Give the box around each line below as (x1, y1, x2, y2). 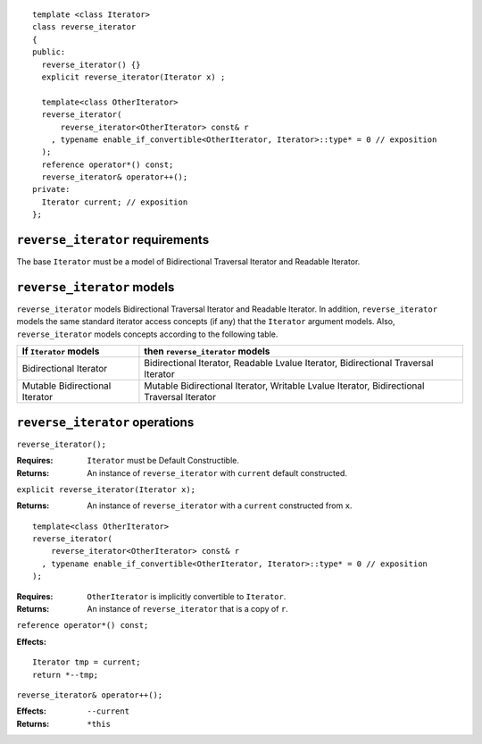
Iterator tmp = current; (32, 657, 141, 667)
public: (32, 47, 66, 57)
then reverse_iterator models (144, 345, 270, 357)
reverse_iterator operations (16, 414, 195, 430)
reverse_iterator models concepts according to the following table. (16, 329, 278, 339)
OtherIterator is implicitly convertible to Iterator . (87, 590, 287, 602)
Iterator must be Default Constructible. (87, 456, 240, 466)
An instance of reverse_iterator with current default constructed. (87, 467, 348, 478)
